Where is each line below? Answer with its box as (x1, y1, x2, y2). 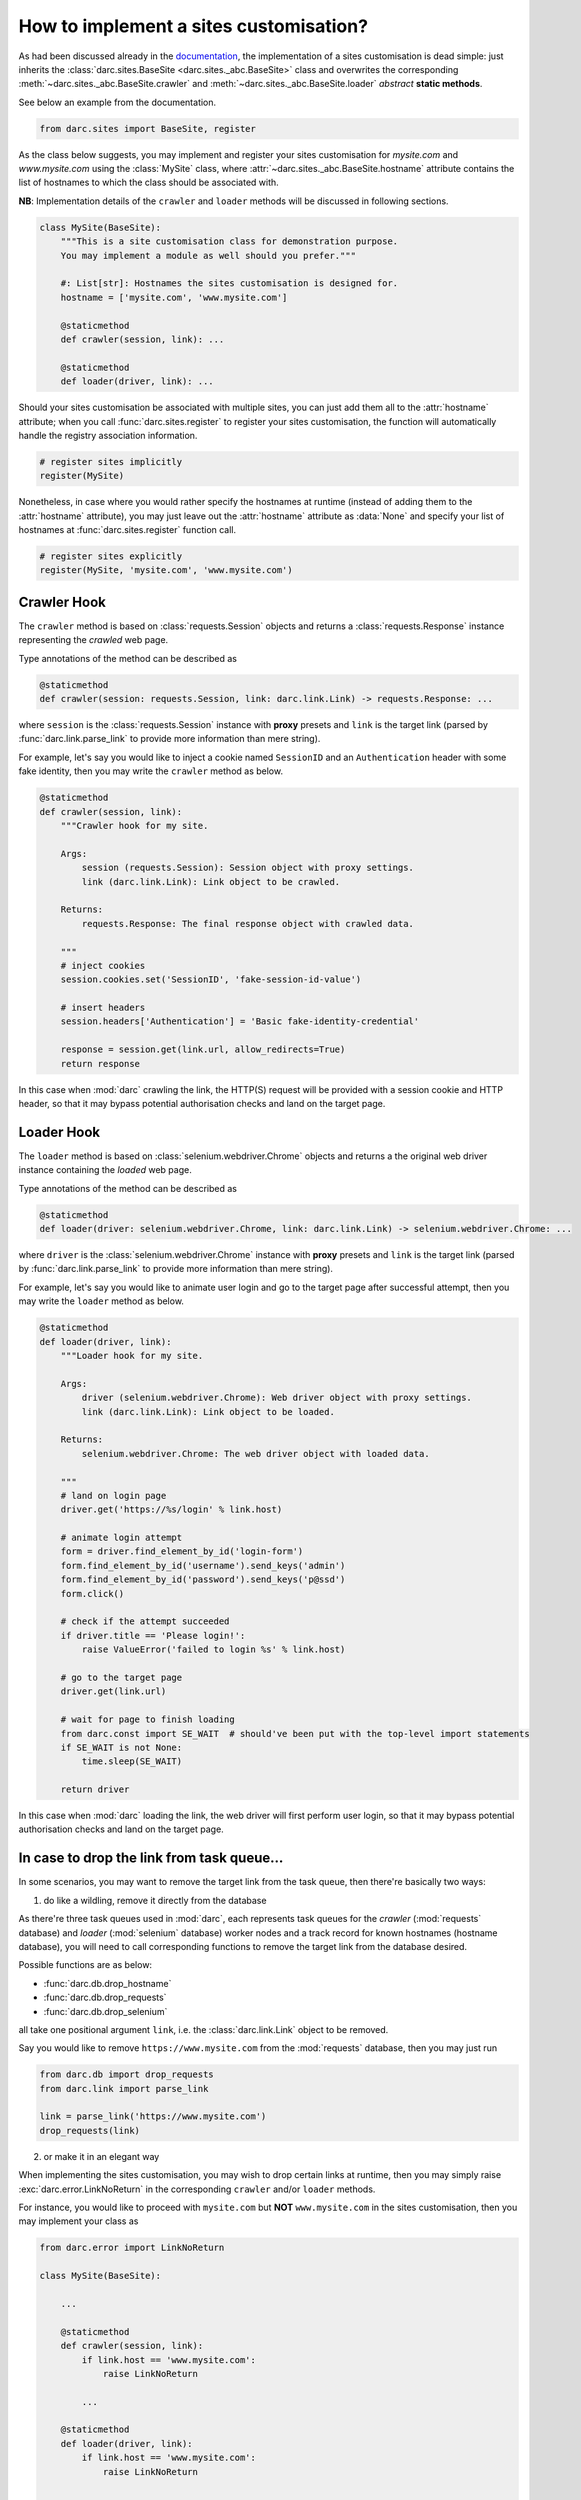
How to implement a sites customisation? (18, 15, 369, 37)
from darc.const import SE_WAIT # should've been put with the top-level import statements (60, 1728, 530, 1739)
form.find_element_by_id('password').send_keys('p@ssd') (60, 1574, 346, 1585)
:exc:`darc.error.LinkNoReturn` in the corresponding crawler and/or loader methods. (18, 2183, 376, 2195)
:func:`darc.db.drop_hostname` (43, 1977, 172, 1989)
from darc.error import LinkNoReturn (39, 2242, 225, 2254)
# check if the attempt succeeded (60, 1616, 230, 1627)
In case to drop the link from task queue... (18, 1850, 284, 1867)
